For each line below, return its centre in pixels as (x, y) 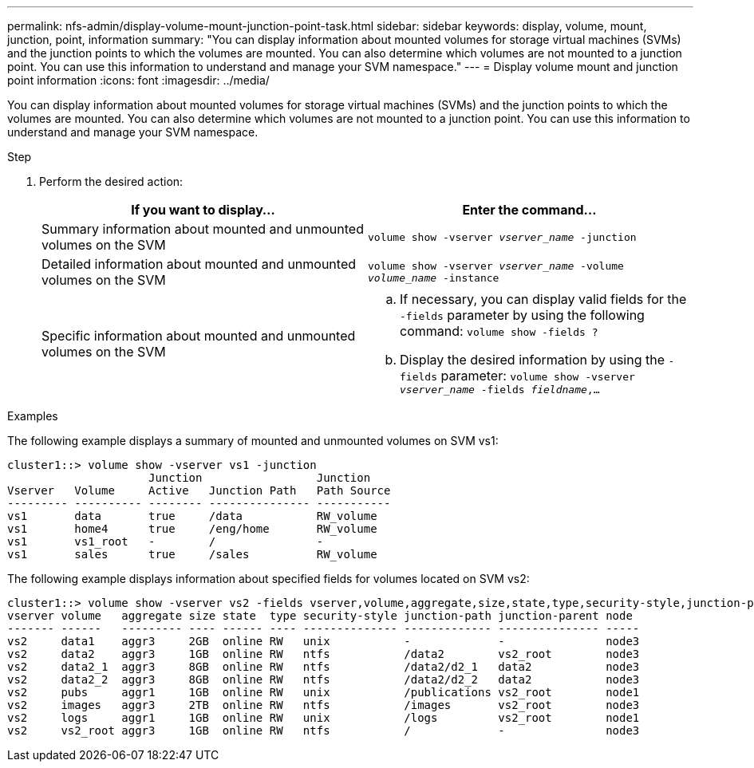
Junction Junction (260, 478)
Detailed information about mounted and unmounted (199, 264)
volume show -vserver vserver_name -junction (502, 237)
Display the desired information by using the (532, 360)
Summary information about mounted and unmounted (203, 229)
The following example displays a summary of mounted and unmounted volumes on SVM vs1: (253, 441)
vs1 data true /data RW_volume (192, 516)
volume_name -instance (434, 278)
